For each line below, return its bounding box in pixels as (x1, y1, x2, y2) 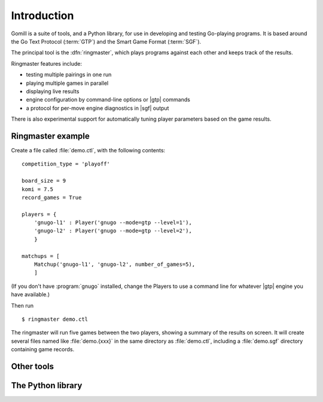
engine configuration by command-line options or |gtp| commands (26, 96, 191, 103)
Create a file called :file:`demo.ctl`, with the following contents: (11, 146, 166, 154)
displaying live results (26, 87, 80, 95)
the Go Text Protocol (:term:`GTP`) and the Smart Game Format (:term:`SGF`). (11, 38, 202, 45)
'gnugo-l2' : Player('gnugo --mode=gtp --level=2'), (33, 228, 193, 234)
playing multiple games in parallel (26, 79, 109, 87)
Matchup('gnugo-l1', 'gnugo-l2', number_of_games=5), (33, 261, 196, 268)
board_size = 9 (22, 177, 66, 185)
